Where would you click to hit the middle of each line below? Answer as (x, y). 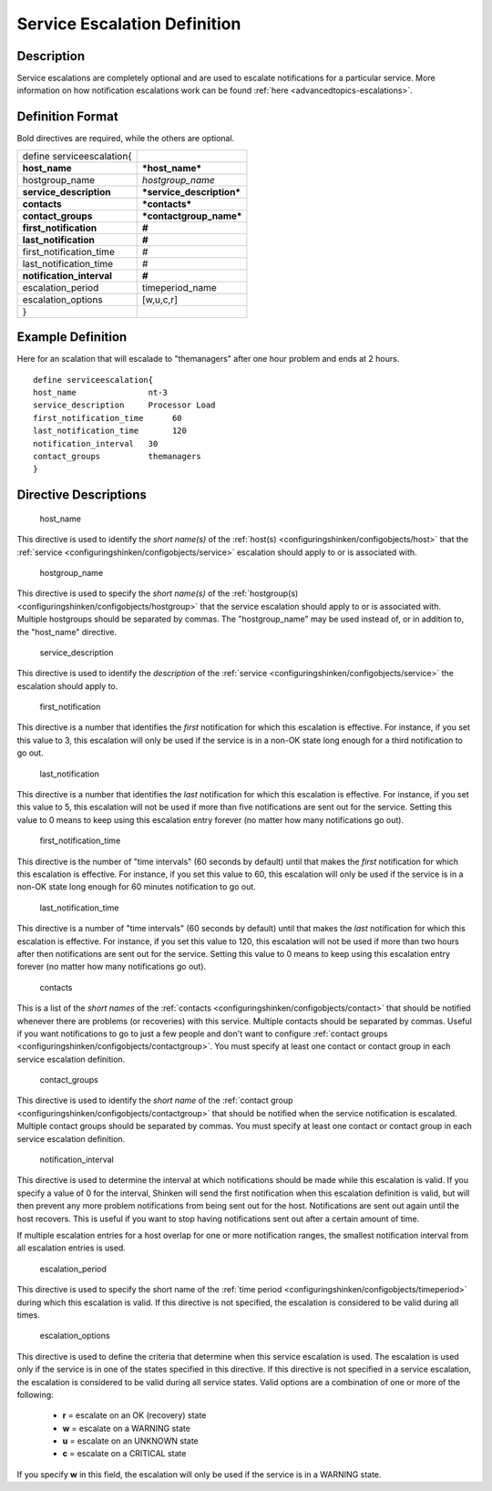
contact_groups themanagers (118, 456)
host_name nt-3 (101, 393)
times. (28, 1315)
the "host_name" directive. (67, 632)
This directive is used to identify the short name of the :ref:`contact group (155, 1100)
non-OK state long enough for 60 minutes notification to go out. (137, 887)
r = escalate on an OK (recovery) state (134, 1415)
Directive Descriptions (82, 495)
